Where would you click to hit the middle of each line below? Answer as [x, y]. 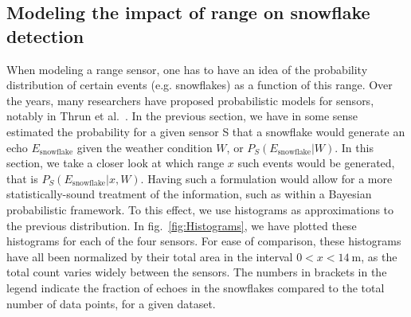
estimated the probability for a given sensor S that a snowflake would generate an [206, 131]
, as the [379, 256]
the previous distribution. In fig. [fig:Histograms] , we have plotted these [182, 225]
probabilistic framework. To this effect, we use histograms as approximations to [200, 209]
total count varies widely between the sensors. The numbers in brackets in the [197, 272]
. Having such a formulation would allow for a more [266, 178]
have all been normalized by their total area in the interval [150, 256]
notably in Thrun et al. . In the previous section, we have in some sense [182, 116]
